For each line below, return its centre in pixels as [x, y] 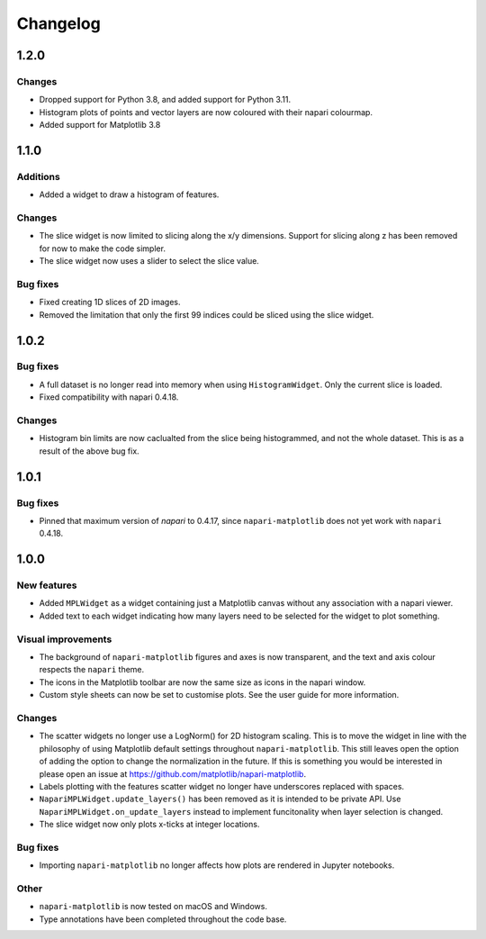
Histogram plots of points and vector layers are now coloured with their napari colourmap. [206, 112]
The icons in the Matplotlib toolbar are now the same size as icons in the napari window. [202, 682]
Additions [38, 176]
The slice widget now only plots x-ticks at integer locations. [149, 825]
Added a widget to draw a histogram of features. [129, 194]
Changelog [58, 23]
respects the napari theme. [92, 670]
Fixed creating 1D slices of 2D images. [110, 302]
